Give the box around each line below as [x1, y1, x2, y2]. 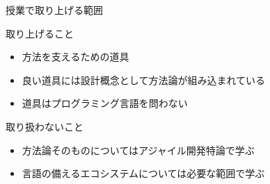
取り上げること [6, 26, 74, 40]
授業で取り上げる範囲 [6, 3, 103, 17]
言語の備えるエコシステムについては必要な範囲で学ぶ [22, 166, 265, 181]
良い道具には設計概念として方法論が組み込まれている [22, 72, 265, 87]
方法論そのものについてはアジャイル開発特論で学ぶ [22, 142, 255, 157]
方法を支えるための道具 [22, 49, 129, 64]
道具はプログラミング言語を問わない [22, 96, 188, 110]
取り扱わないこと [6, 119, 84, 133]
